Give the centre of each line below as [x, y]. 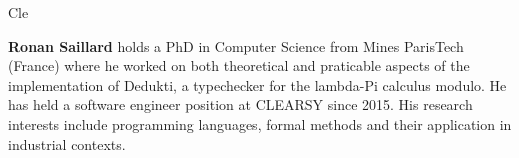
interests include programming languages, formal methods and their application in [260, 123]
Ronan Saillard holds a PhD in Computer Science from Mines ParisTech [236, 45]
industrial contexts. [67, 143]
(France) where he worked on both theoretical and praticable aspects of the [239, 65]
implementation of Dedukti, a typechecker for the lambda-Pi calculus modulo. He [257, 84]
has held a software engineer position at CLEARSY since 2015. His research [240, 104]
